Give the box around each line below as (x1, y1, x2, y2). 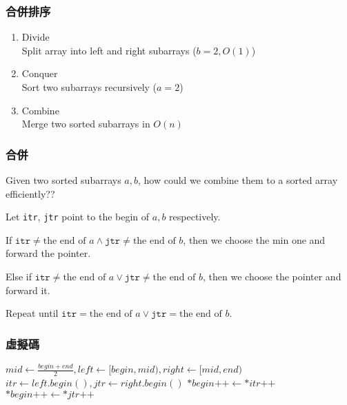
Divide (21, 30, 50, 44)
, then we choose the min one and (183, 232, 326, 247)
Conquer (21, 66, 58, 81)
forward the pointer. (6, 246, 91, 260)
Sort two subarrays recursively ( (21, 80, 157, 94)
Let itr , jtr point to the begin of (6, 209, 150, 224)
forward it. (6, 282, 50, 297)
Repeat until (6, 306, 59, 320)
